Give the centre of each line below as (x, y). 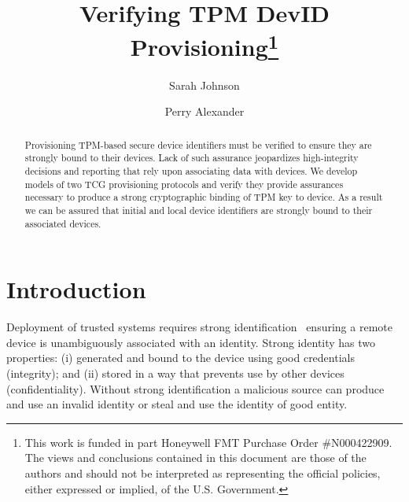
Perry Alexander (204, 111)
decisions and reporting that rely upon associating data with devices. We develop (191, 170)
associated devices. (63, 223)
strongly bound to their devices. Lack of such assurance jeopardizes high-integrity (192, 158)
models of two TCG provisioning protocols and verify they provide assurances (184, 184)
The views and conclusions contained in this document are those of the (195, 458)
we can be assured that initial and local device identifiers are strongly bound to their (199, 210)
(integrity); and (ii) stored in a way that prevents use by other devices (175, 373)
